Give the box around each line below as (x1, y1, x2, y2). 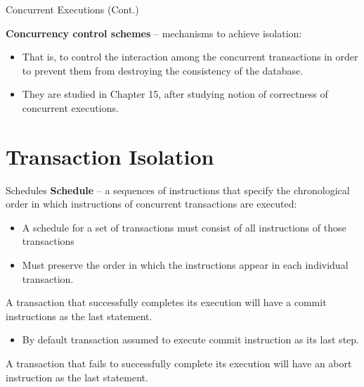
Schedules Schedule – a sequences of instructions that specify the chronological (6, 182, 350, 197)
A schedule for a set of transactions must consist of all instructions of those (22, 220, 346, 234)
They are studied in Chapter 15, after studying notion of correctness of (22, 87, 328, 101)
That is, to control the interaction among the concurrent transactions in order (22, 49, 358, 64)
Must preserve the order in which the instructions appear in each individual (22, 258, 349, 272)
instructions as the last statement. (6, 308, 152, 323)
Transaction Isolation (6, 141, 214, 170)
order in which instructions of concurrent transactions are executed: (6, 196, 297, 211)
